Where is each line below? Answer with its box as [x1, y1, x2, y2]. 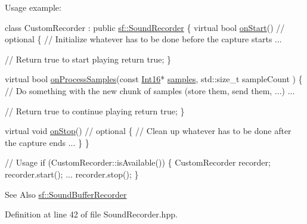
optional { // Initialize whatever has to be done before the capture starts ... [5, 33, 282, 45]
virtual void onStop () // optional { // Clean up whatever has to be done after [5, 125, 292, 137]
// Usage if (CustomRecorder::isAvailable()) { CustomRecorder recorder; [5, 156, 271, 169]
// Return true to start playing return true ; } [5, 52, 172, 65]
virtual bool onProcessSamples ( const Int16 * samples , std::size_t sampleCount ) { [5, 73, 303, 85]
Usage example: [5, 1, 61, 13]
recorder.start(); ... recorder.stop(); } [5, 167, 139, 180]
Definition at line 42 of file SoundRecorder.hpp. [5, 208, 178, 220]
